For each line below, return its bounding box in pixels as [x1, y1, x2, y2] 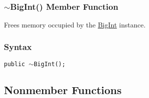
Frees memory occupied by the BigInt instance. [4, 20, 146, 30]
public [4, 61, 25, 68]
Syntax [4, 40, 32, 52]
